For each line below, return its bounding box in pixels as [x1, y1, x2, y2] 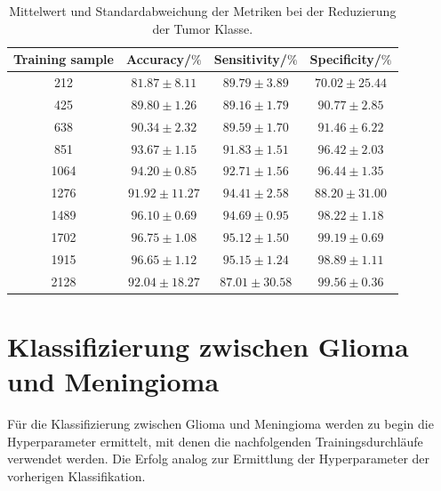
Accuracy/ [125, 50, 192, 68]
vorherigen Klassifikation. [7, 466, 146, 485]
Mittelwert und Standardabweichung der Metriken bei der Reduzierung [9, 2, 397, 20]
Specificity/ [309, 50, 381, 68]
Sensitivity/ [213, 50, 287, 68]
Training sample [13, 50, 114, 68]
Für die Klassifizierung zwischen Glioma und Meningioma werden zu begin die [7, 415, 434, 433]
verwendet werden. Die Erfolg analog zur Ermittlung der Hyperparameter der [7, 449, 430, 468]
